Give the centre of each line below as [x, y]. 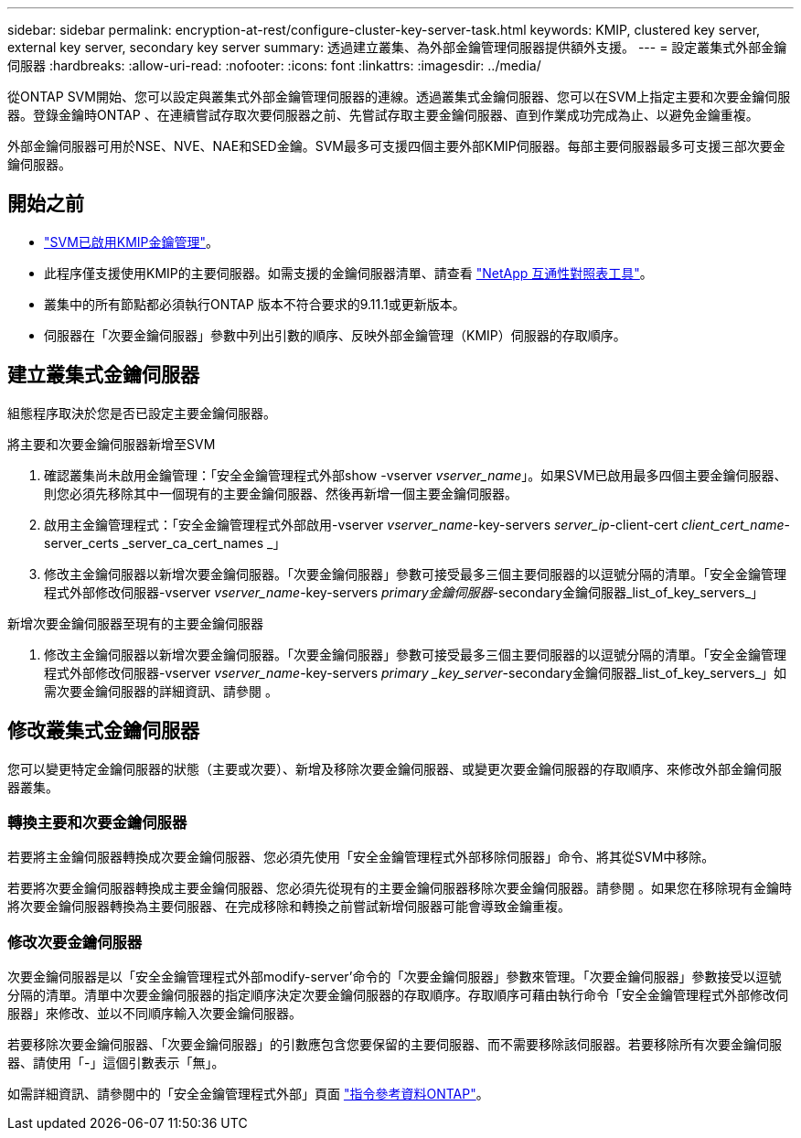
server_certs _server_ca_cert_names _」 [165, 542]
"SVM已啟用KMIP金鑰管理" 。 [132, 242]
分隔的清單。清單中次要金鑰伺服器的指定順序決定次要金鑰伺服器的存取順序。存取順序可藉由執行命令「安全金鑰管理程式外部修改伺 [398, 995]
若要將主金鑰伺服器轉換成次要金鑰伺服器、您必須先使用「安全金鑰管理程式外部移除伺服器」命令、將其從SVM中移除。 [361, 857]
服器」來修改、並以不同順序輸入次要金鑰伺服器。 [155, 1014]
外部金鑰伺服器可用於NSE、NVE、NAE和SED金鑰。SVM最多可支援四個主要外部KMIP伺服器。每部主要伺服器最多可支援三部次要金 [396, 146]
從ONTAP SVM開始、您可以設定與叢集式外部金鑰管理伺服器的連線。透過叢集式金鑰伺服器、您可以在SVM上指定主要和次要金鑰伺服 [399, 97]
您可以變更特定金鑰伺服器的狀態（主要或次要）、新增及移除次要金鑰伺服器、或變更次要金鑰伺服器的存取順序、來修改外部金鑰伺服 [395, 768]
